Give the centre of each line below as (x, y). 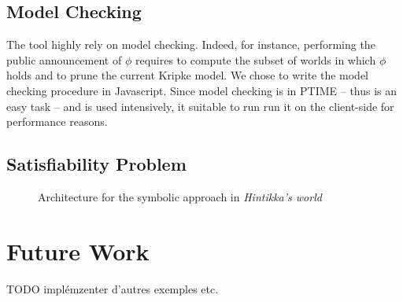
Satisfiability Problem (96, 164)
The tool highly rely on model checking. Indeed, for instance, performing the (191, 44)
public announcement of (64, 59)
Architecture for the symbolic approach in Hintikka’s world (180, 196)
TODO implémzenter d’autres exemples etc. (113, 288)
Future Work (78, 250)
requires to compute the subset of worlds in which (255, 59)
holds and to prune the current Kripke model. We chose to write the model (188, 75)
